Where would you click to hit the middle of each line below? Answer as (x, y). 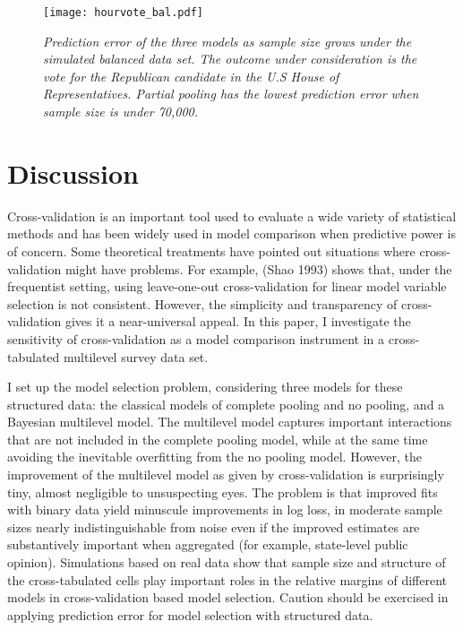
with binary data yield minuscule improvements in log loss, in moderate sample (225, 509)
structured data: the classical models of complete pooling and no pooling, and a (226, 404)
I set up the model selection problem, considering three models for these (205, 387)
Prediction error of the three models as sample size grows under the (227, 41)
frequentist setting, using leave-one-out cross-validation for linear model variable (227, 286)
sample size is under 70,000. (121, 112)
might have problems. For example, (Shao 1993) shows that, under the (258, 268)
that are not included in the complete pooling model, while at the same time (218, 439)
